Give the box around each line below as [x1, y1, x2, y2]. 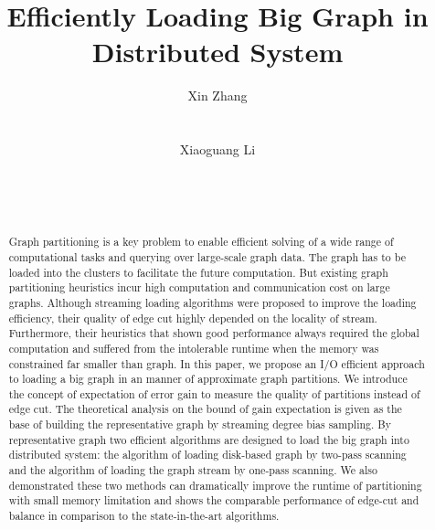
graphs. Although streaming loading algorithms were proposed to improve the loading [8, 294, 417, 310]
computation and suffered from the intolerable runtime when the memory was [8, 340, 379, 355]
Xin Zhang [187, 86, 248, 105]
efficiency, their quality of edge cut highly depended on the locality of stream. [8, 310, 377, 325]
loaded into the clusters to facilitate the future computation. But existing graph [8, 264, 388, 280]
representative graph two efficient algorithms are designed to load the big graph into [8, 431, 409, 447]
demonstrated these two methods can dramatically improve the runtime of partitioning [8, 477, 422, 493]
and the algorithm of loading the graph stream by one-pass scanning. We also [8, 462, 377, 478]
